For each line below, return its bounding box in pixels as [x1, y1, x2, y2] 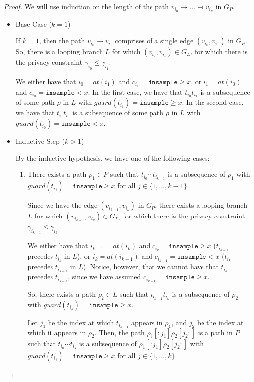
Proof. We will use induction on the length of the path [4, 1, 169, 11]
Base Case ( [15, 18, 52, 29]
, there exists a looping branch [155, 200, 247, 210]
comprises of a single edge [115, 35, 194, 46]
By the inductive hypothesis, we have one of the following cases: [15, 152, 210, 163]
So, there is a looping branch [15, 46, 103, 56]
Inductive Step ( [15, 136, 65, 146]
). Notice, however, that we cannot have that [83, 261, 219, 272]
